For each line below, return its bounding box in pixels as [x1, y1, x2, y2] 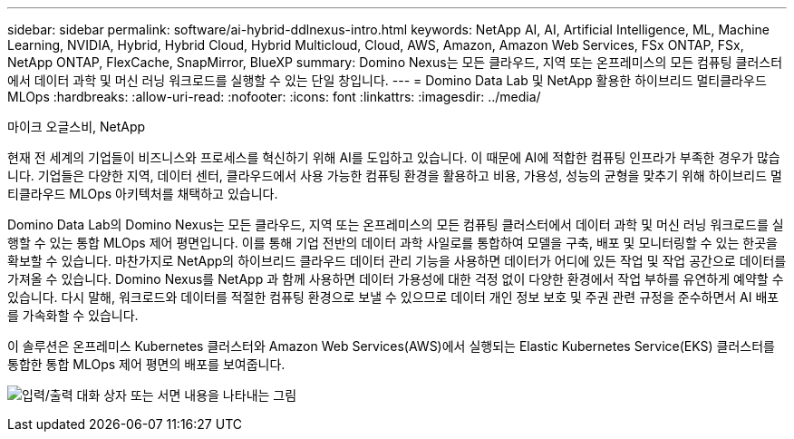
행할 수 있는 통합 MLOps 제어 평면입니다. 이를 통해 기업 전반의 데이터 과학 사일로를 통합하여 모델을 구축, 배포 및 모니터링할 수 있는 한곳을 [7, 235, 778, 250]
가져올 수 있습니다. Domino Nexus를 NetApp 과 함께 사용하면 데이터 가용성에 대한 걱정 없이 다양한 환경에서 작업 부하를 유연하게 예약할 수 [7, 271, 784, 287]
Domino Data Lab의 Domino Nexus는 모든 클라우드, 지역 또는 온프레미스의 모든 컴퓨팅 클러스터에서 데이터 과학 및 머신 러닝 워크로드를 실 [7, 217, 784, 232]
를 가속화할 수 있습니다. [7, 307, 139, 323]
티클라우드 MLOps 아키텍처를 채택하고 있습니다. [7, 186, 278, 201]
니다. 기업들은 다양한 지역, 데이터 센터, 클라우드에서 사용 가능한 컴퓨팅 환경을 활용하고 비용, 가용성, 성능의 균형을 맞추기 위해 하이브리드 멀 [7, 168, 782, 183]
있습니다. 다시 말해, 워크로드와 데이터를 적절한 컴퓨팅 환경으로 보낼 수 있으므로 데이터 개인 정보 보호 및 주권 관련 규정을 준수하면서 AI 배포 [7, 289, 779, 305]
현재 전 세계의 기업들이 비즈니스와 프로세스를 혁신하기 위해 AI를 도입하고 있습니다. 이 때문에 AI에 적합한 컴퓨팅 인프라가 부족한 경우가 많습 [7, 150, 780, 165]
